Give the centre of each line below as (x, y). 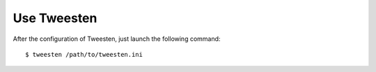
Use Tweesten (55, 18)
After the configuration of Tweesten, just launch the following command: (117, 39)
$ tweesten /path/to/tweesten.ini (84, 54)
